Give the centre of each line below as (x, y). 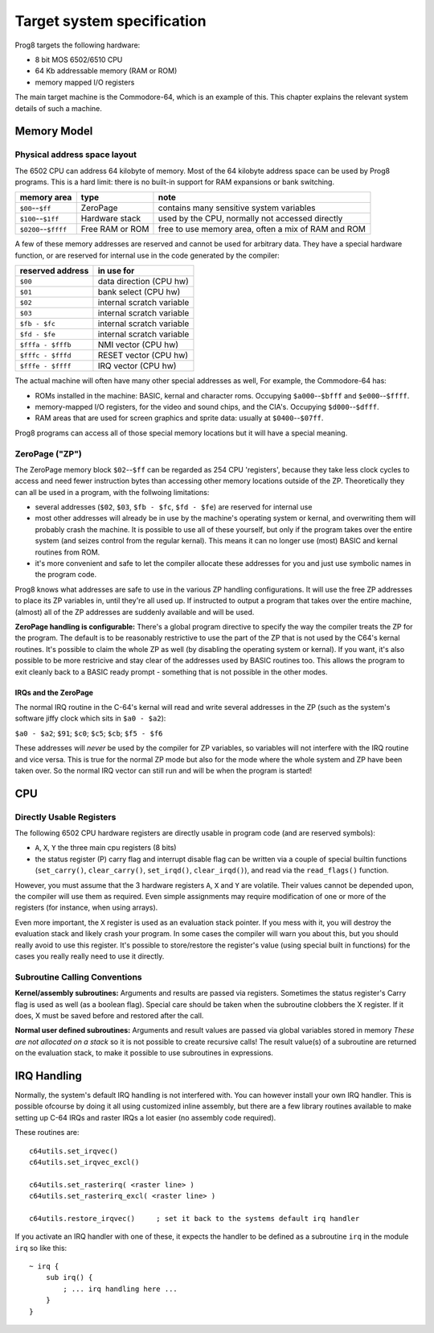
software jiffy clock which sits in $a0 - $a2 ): (90, 718)
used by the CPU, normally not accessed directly (250, 219)
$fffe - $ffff (45, 366)
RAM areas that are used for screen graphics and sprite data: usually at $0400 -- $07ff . (179, 418)
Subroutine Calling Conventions (78, 976)
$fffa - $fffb (45, 345)
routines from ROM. (68, 552)
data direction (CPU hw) (143, 282)
